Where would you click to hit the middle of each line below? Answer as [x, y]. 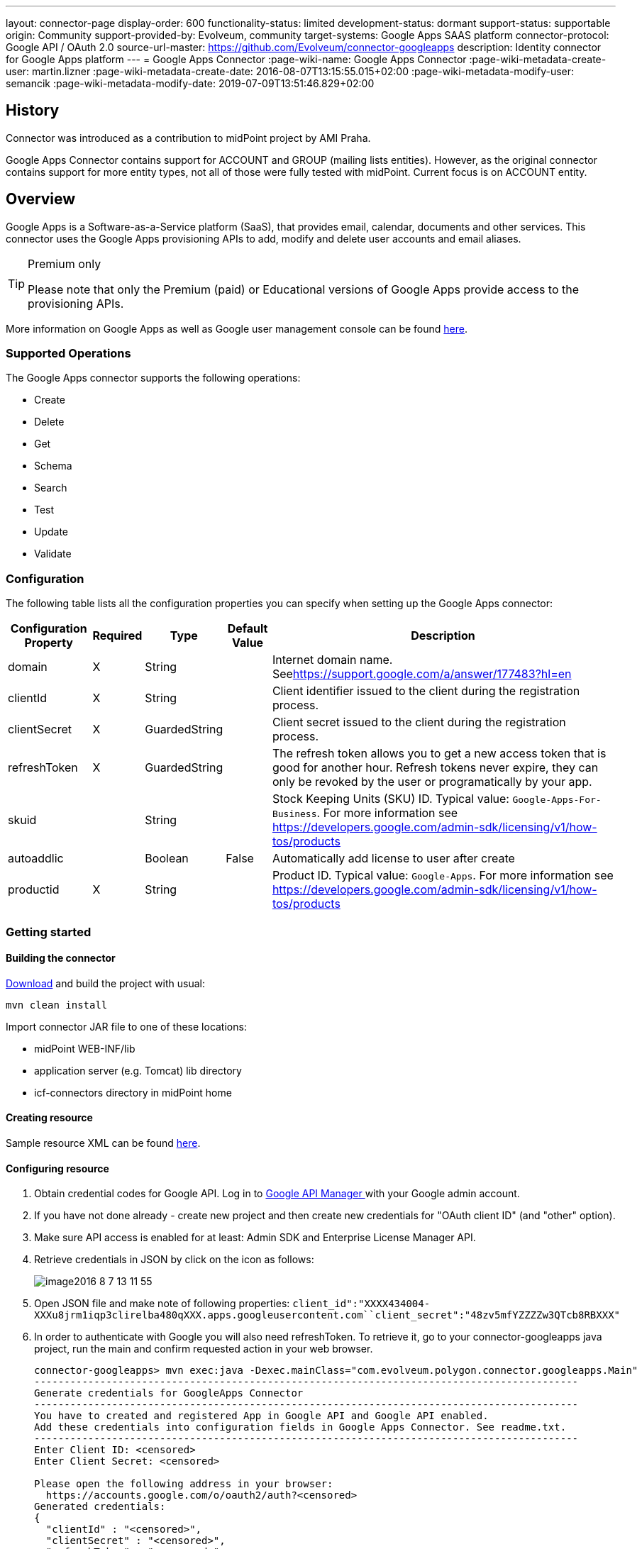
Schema [53, 466]
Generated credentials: [100, 1507]
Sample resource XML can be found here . [103, 1143]
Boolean [167, 859]
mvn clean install [57, 1005]
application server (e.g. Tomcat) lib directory [138, 1070]
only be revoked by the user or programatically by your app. [432, 782]
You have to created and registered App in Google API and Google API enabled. [261, 1416]
